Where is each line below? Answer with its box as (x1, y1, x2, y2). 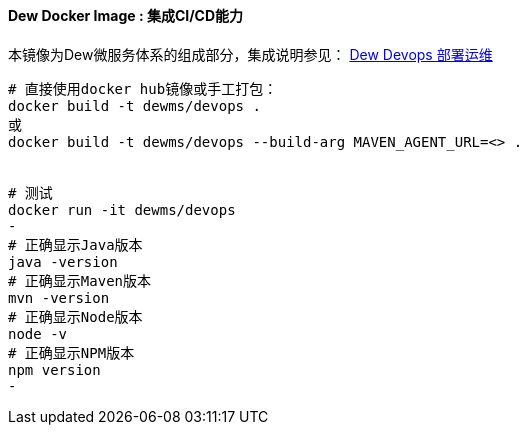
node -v (8, 325, 68, 342)
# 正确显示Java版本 (8, 236, 143, 253)
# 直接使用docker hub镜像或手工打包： (8, 80, 278, 97)
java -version (8, 253, 118, 270)
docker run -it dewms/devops (8, 201, 236, 218)
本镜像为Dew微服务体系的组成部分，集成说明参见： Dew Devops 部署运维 (8, 45, 493, 63)
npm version (8, 361, 101, 378)
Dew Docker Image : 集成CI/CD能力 (8, 7, 244, 24)
